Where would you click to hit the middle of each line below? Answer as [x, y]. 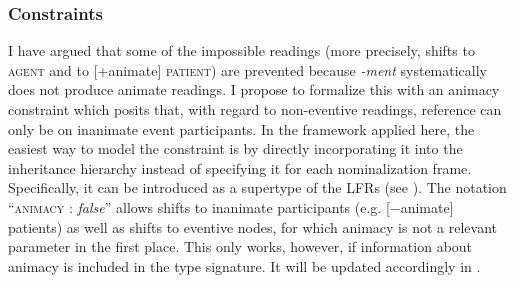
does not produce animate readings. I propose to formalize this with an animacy [254, 89]
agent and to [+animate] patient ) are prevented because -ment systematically [247, 69]
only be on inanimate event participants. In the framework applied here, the [241, 128]
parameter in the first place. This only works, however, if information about [240, 246]
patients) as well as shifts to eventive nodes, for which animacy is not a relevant [253, 226]
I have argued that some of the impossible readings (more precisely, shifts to [241, 50]
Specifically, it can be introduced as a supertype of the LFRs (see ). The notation [257, 187]
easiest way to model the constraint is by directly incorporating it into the [235, 148]
